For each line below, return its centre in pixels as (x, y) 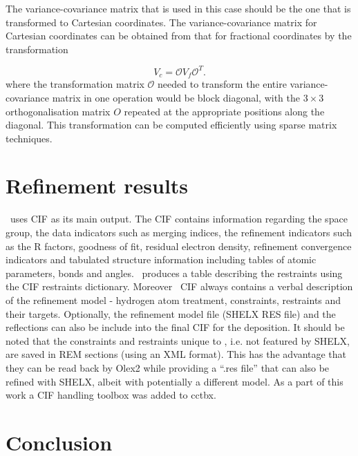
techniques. (29, 138)
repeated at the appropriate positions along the (224, 111)
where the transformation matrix (75, 84)
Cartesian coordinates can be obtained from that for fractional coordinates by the (179, 36)
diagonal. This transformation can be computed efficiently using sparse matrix (171, 125)
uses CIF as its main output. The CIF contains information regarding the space (179, 219)
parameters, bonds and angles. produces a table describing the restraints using (174, 273)
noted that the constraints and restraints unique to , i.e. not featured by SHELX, (178, 340)
